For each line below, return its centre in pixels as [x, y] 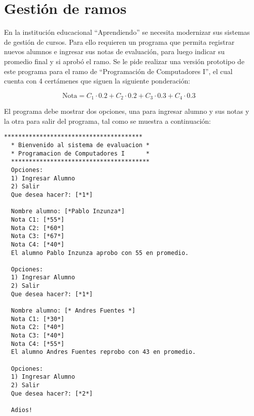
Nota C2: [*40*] [38, 327]
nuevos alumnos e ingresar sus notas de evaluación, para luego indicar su [114, 51]
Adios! [22, 410]
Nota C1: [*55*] [38, 219]
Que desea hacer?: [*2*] [52, 393]
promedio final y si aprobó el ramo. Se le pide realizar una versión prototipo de [124, 61]
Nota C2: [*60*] [38, 228]
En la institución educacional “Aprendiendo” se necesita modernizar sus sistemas [127, 32]
